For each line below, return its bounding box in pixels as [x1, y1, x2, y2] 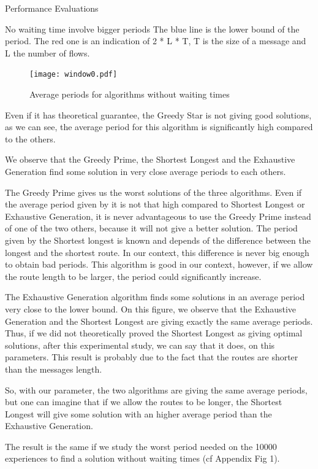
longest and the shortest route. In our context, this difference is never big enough [5, 246, 309, 258]
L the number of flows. [5, 46, 90, 59]
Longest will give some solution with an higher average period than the [5, 407, 272, 420]
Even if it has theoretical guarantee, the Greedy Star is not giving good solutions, [5, 108, 312, 121]
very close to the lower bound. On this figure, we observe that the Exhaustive [5, 302, 297, 315]
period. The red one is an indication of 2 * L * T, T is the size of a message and [5, 34, 306, 47]
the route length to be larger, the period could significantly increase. [5, 269, 262, 282]
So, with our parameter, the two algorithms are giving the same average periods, [5, 383, 308, 396]
